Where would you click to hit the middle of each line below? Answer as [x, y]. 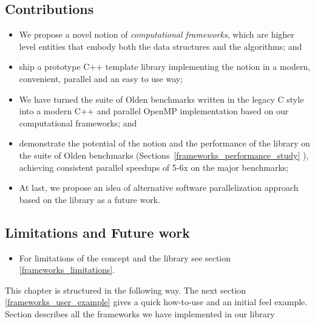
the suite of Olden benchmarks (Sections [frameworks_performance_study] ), [164, 155]
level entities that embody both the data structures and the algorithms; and [161, 46]
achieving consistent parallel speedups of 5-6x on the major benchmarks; [154, 167]
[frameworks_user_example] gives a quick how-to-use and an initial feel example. [156, 302]
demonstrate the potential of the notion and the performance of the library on [164, 143]
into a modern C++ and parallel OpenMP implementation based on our [154, 111]
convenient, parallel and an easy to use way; [101, 78]
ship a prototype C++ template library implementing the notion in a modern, [165, 67]
